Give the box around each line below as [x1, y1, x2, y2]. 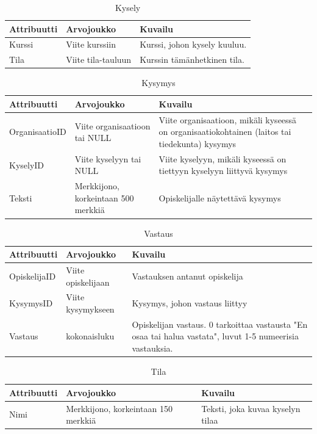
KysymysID [9, 297, 53, 309]
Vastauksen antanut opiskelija [132, 269, 243, 282]
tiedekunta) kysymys [158, 137, 237, 150]
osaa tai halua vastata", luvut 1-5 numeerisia [132, 330, 299, 342]
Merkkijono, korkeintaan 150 [66, 402, 173, 414]
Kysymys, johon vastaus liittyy [132, 297, 248, 309]
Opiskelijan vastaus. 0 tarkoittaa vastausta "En [132, 317, 308, 330]
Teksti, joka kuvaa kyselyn [201, 402, 301, 414]
